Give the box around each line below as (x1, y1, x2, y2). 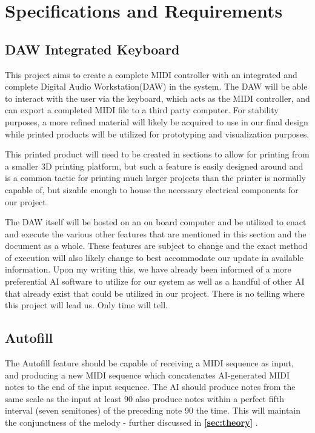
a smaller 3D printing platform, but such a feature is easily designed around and (5, 159, 303, 172)
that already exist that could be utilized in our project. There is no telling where (5, 286, 305, 299)
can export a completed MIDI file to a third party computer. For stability (5, 104, 279, 116)
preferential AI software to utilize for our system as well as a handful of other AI (5, 275, 305, 288)
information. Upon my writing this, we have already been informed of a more (5, 263, 291, 276)
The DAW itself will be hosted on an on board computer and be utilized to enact (5, 216, 307, 228)
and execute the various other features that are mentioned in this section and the (5, 227, 307, 240)
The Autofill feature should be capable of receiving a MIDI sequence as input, (5, 357, 294, 369)
